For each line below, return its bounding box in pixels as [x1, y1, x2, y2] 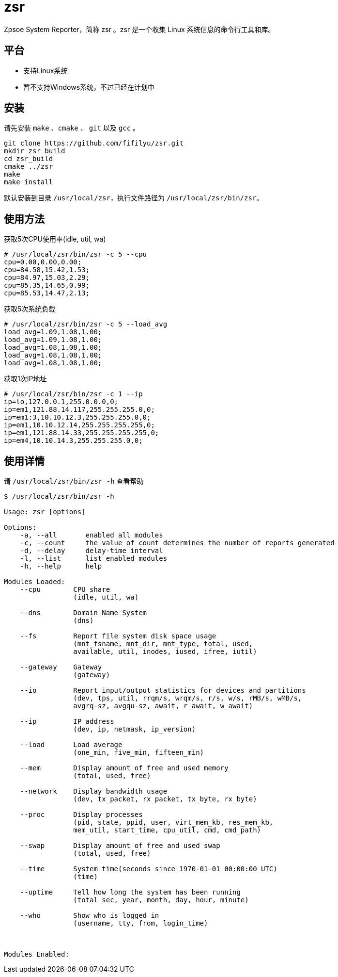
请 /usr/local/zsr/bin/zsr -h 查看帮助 [4, 477, 144, 486]
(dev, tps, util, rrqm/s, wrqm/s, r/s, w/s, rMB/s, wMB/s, [73, 694, 302, 702]
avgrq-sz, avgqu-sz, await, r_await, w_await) [73, 702, 253, 710]
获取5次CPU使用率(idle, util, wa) [4, 235, 106, 244]
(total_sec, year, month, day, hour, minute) [73, 896, 249, 904]
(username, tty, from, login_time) [73, 919, 208, 928]
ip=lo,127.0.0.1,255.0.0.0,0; [4, 398, 119, 406]
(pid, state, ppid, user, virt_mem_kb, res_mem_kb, [73, 818, 274, 827]
